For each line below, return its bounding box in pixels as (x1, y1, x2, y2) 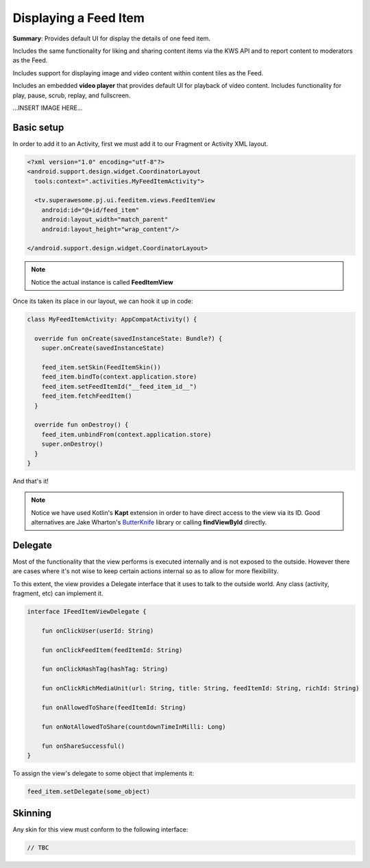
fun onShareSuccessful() (41, 742, 125, 750)
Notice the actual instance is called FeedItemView (31, 278, 174, 286)
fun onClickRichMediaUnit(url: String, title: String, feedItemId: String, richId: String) (41, 684, 360, 692)
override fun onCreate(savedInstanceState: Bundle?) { (34, 335, 223, 342)
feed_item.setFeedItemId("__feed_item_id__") (41, 383, 197, 390)
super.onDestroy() (41, 440, 103, 448)
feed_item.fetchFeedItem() (41, 392, 133, 400)
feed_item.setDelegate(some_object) (27, 787, 151, 795)
